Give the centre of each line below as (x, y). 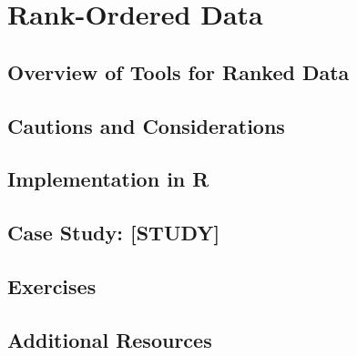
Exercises (52, 285)
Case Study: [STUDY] (114, 233)
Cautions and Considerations (146, 125)
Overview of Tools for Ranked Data (178, 71)
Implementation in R (108, 179)
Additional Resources (110, 339)
